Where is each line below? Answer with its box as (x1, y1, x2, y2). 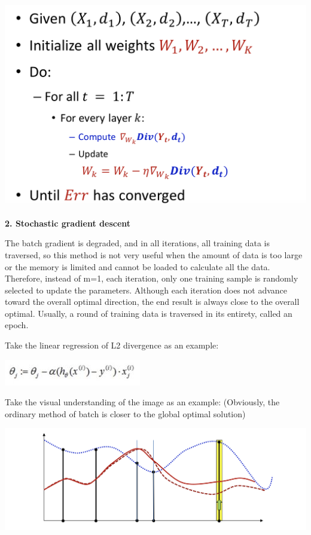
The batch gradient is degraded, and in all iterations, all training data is (5, 237, 270, 249)
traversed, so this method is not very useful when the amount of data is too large (5, 248, 303, 261)
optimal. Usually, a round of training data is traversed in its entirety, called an (5, 307, 292, 319)
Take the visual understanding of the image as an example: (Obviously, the (5, 396, 280, 408)
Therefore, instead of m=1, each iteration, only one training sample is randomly (5, 272, 298, 285)
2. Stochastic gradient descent (5, 216, 131, 229)
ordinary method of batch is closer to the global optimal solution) (5, 407, 246, 420)
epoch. (5, 319, 29, 331)
